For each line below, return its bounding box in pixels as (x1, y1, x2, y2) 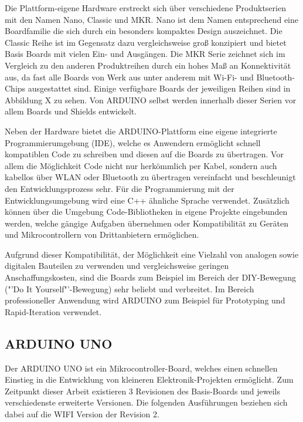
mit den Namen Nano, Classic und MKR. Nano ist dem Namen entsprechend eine (5, 13, 299, 25)
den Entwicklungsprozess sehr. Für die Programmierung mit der (5, 182, 234, 194)
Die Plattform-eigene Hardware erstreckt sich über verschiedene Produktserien (5, 2, 286, 13)
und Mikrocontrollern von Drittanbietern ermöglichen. (5, 228, 199, 241)
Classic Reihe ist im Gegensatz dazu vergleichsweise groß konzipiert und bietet (5, 36, 287, 48)
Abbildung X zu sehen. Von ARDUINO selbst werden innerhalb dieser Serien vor (5, 93, 297, 106)
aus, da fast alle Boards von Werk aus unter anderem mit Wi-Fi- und (5, 70, 254, 83)
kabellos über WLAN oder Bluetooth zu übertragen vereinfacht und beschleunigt (5, 171, 296, 183)
